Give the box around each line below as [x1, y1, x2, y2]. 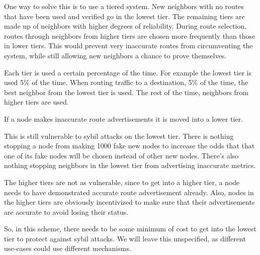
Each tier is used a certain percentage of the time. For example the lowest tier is [4, 67, 251, 77]
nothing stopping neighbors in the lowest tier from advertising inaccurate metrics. [4, 160, 256, 171]
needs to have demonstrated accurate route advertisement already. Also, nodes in [4, 187, 254, 197]
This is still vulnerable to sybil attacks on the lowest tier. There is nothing [4, 130, 234, 141]
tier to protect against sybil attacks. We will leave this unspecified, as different [4, 233, 246, 243]
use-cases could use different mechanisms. [4, 243, 131, 253]
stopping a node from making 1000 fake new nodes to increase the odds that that [4, 140, 255, 151]
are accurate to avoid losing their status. [4, 206, 129, 217]
